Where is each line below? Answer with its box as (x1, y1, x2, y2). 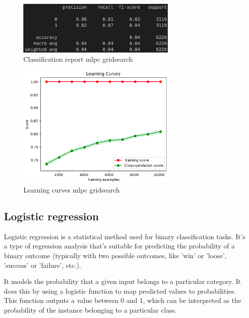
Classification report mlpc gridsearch (23, 54, 133, 64)
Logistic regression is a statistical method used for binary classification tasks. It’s (4, 231, 246, 241)
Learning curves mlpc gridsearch (23, 185, 120, 195)
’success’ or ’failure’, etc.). (4, 260, 81, 270)
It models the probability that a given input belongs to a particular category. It (4, 276, 241, 286)
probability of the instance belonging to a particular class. (4, 304, 177, 315)
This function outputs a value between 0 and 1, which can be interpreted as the (4, 295, 241, 305)
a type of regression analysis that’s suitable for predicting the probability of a (4, 241, 235, 251)
